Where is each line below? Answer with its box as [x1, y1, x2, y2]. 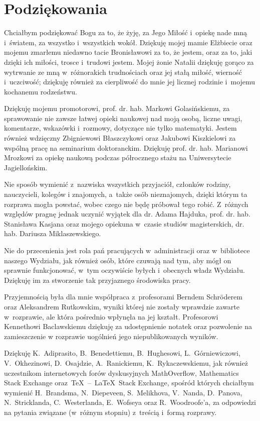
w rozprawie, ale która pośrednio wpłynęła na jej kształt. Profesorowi [4, 311, 218, 322]
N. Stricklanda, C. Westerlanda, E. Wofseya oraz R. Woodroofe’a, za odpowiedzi [4, 397, 256, 407]
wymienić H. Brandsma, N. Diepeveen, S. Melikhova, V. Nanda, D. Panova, [4, 387, 242, 397]
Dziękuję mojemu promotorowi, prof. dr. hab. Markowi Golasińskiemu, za [4, 103, 230, 114]
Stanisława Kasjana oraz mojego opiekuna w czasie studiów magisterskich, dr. [4, 218, 244, 229]
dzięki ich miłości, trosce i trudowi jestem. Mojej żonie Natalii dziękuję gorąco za [4, 56, 254, 67]
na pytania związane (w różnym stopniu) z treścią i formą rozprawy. [4, 406, 217, 417]
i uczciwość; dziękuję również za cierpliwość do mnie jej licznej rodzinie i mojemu [4, 76, 255, 87]
